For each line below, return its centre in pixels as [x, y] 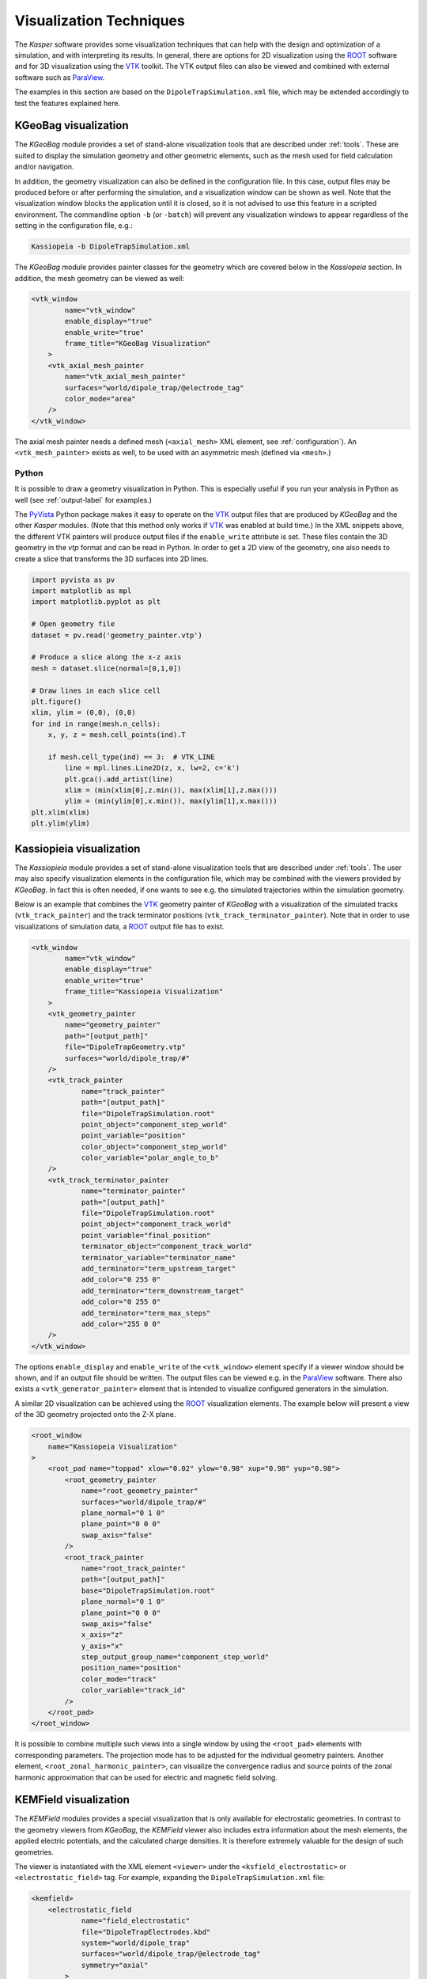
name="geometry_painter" [113, 1025]
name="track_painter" [123, 1091]
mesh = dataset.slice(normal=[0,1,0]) [106, 668]
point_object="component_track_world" [157, 1224]
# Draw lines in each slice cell [96, 690]
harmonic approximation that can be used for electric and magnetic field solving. [146, 1777]
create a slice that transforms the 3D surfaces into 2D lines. [111, 559]
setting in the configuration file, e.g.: [74, 226]
